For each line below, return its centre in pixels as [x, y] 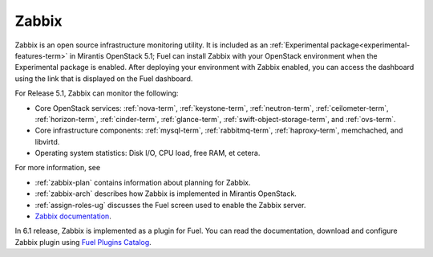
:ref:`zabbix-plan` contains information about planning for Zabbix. [143, 182]
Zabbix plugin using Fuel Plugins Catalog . [83, 242]
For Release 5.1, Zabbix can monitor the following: [97, 93]
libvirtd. [47, 141]
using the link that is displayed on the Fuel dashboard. [104, 78]
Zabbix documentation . [73, 216]
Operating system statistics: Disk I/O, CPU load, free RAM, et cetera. [148, 153]
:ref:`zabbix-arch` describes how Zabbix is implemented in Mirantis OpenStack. [166, 194]
